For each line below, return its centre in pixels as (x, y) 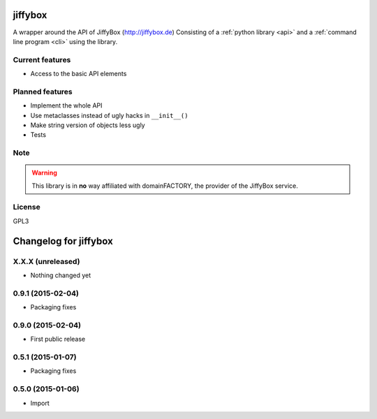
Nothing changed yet (60, 275)
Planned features (43, 91)
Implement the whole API (66, 105)
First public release (58, 339)
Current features (42, 59)
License (27, 207)
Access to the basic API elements (79, 74)
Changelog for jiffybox (63, 241)
